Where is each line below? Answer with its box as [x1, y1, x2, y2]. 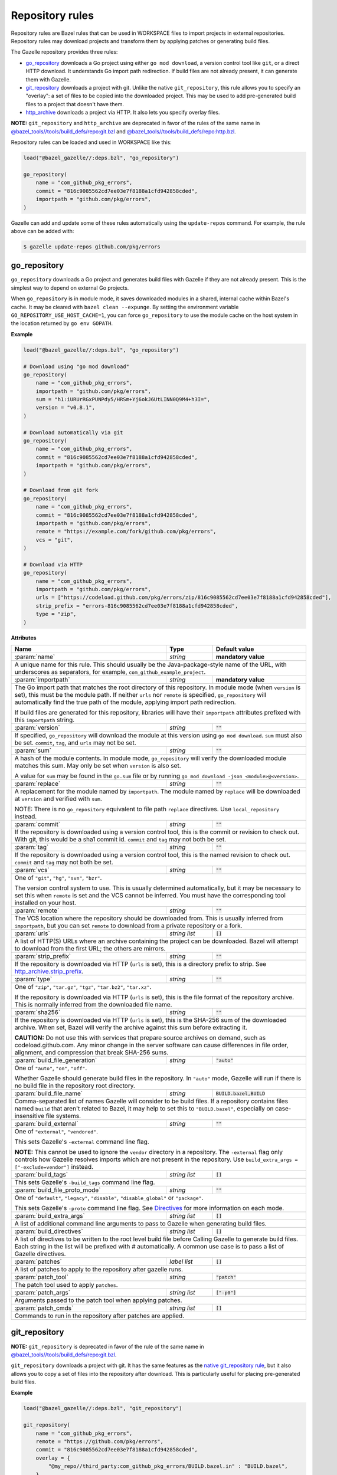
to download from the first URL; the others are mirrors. [14, 945, 166, 953]
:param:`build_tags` [14, 1171, 68, 1179]
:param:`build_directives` [14, 1227, 83, 1235]
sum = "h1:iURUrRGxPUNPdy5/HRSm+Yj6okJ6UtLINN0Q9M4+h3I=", [35, 396, 211, 403]
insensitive [14, 1112, 44, 1120]
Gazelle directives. [14, 1250, 66, 1258]
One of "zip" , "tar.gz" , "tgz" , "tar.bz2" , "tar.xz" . [14, 983, 152, 991]
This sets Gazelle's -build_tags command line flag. [14, 1178, 155, 1186]
